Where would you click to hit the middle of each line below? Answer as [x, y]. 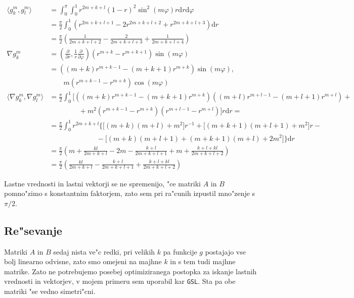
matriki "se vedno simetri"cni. [50, 291]
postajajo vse [225, 251]
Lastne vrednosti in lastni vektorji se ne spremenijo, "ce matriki [103, 183]
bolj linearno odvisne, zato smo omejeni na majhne [83, 261]
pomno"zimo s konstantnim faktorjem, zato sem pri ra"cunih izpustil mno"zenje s [130, 193]
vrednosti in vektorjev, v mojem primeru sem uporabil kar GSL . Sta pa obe [120, 281]
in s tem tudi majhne [203, 261]
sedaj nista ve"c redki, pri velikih [104, 251]
